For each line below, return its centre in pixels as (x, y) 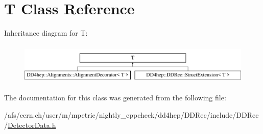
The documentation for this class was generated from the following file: (115, 98)
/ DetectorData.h (30, 125)
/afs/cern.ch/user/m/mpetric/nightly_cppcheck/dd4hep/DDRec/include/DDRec (131, 114)
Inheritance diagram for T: (46, 33)
